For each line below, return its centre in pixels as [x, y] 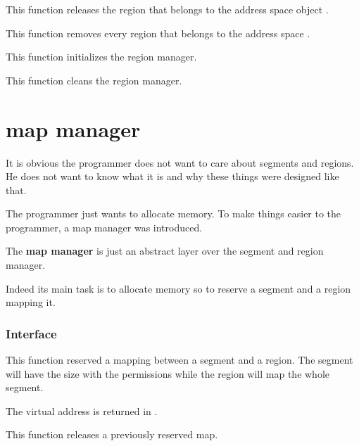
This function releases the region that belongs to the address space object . [167, 9]
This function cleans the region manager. [94, 80]
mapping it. [31, 302]
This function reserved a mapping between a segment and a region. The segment [179, 360]
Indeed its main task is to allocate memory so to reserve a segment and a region [178, 288]
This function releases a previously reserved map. [112, 434]
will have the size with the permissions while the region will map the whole [168, 373]
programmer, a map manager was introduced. [104, 227]
